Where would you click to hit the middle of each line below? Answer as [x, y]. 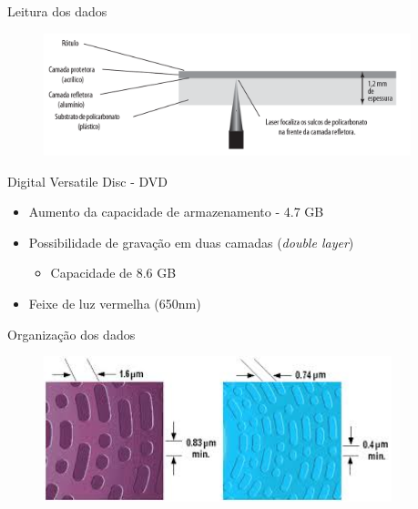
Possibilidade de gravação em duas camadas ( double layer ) [191, 242]
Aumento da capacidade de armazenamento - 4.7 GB [176, 212]
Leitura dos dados [57, 11]
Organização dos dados [71, 334]
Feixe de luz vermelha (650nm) [115, 304]
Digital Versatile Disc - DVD [87, 181]
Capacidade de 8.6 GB [113, 273]
